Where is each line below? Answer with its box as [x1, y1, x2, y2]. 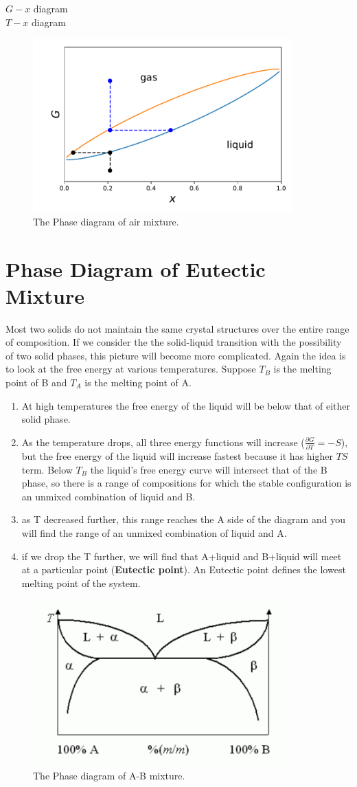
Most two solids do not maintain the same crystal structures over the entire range [5, 321, 349, 335]
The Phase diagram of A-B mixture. [33, 768, 185, 783]
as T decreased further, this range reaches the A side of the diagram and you [21, 512, 345, 526]
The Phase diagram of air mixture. [33, 214, 179, 228]
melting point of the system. [21, 575, 141, 590]
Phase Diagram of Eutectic [5, 254, 266, 282]
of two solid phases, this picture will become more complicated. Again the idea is [5, 348, 346, 362]
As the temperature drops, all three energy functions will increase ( [21, 434, 305, 449]
